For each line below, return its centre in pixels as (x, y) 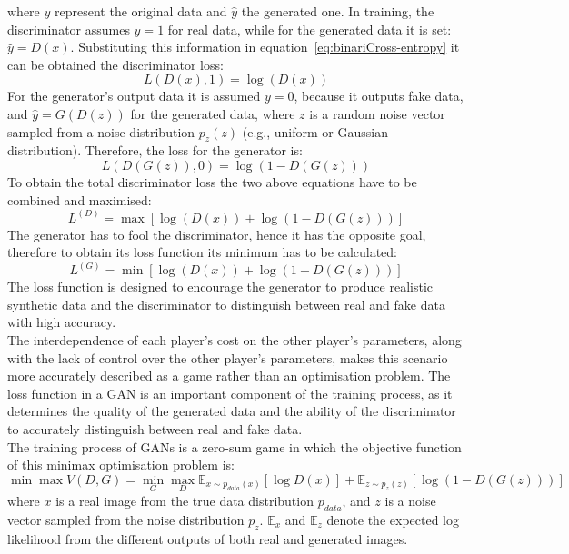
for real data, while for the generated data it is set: (309, 29)
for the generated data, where (213, 113)
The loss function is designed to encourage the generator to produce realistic (220, 287)
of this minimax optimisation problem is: (121, 465)
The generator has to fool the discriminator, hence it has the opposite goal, (217, 234)
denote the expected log (393, 519)
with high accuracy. (62, 322)
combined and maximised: (80, 199)
